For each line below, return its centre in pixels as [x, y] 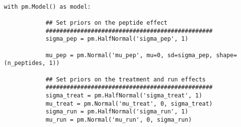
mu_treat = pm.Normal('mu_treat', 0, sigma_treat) [129, 103]
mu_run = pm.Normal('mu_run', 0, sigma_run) [119, 119]
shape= [226, 55]
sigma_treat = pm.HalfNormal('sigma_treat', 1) [124, 95]
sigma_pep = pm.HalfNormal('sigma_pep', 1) [117, 39]
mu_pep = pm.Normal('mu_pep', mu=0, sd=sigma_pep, [129, 55]
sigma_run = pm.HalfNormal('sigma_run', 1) [117, 112]
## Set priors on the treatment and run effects [126, 79]
